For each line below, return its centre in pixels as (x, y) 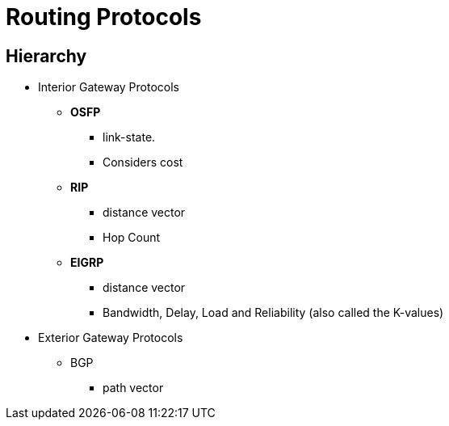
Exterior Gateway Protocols (111, 338)
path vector (133, 388)
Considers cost (143, 162)
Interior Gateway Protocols (109, 87)
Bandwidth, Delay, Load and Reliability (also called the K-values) (273, 313)
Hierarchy (46, 56)
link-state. (129, 137)
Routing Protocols (104, 17)
